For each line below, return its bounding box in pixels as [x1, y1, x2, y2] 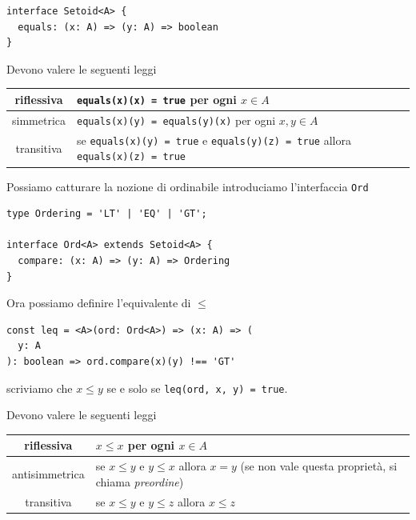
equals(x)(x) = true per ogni [77, 90, 237, 107]
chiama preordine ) [95, 473, 184, 490]
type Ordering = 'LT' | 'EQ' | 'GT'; [6, 208, 207, 220]
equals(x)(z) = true [77, 151, 186, 163]
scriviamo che [6, 379, 73, 396]
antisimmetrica [12, 465, 85, 482]
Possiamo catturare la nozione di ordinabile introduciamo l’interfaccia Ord [6, 178, 369, 194]
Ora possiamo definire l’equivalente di [6, 294, 191, 311]
